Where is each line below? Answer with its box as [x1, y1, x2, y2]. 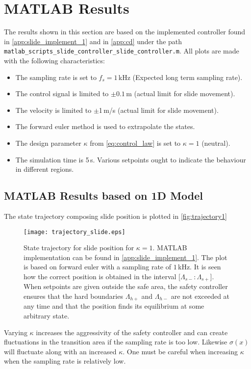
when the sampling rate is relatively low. [4, 356, 126, 366]
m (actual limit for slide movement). [126, 88, 235, 99]
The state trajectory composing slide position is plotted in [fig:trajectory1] [4, 211, 227, 221]
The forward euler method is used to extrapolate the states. [15, 121, 195, 132]
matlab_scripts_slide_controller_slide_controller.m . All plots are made [4, 46, 239, 56]
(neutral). [201, 137, 230, 148]
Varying [4, 327, 27, 337]
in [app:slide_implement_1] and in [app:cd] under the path [4, 36, 182, 46]
